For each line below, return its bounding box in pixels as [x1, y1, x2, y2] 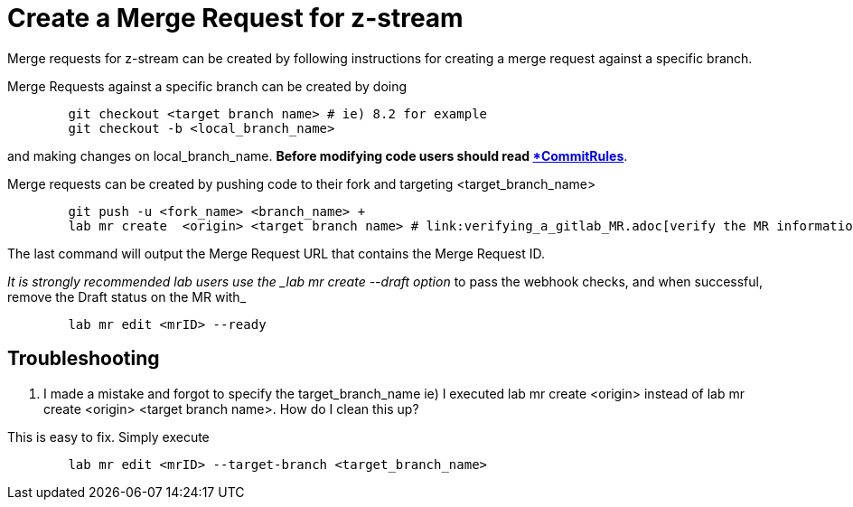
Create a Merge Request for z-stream [7, 3, 464, 33]
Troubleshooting [7, 347, 160, 371]
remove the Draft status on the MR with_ [7, 288, 247, 305]
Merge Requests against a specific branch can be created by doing [7, 78, 408, 94]
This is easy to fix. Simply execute [7, 428, 210, 445]
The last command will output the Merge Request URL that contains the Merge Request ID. [7, 245, 546, 261]
